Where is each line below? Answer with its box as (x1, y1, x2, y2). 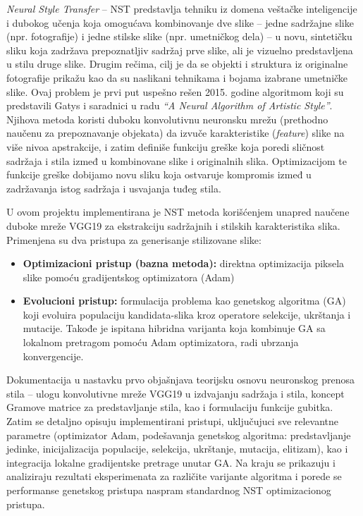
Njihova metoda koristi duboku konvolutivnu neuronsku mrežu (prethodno (6, 111, 328, 126)
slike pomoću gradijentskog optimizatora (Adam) (23, 269, 235, 284)
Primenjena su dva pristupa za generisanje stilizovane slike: (6, 232, 262, 247)
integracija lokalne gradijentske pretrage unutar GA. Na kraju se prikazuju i (6, 455, 336, 469)
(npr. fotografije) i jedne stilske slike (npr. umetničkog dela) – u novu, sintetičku (6, 29, 352, 44)
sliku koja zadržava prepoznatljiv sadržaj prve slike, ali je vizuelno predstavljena (6, 42, 353, 57)
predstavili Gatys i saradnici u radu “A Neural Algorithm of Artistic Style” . (6, 98, 333, 113)
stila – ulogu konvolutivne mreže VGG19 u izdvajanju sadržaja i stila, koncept (6, 386, 345, 400)
